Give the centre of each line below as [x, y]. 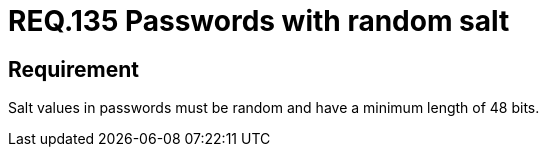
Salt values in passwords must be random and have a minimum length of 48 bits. [274, 108]
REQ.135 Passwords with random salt [259, 21]
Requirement [74, 69]
